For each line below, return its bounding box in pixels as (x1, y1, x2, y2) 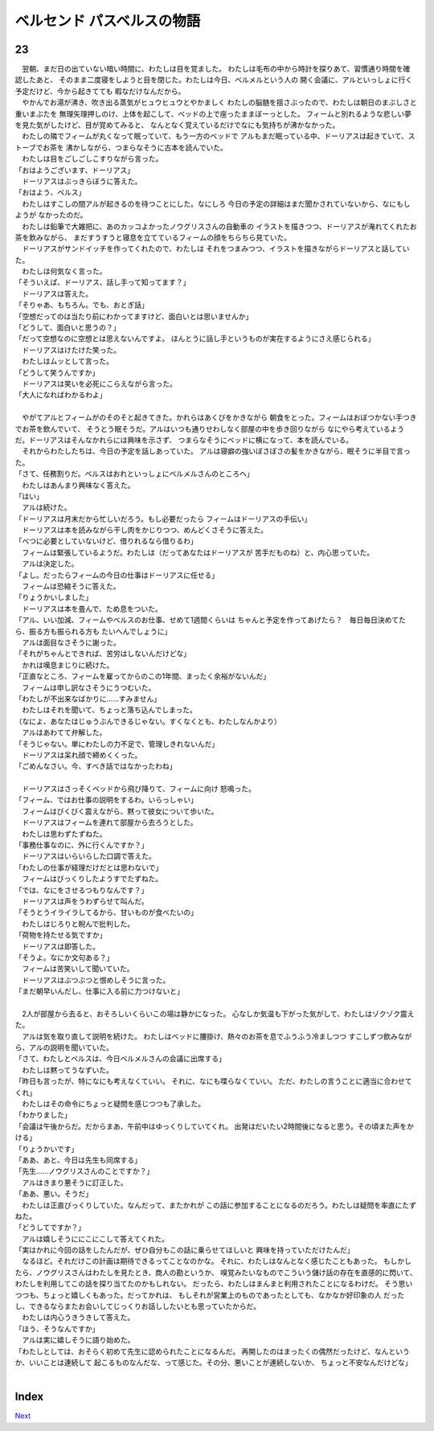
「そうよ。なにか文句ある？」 (14, 953, 114, 962)
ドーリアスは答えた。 (21, 289, 92, 298)
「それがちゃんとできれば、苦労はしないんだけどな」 (14, 649, 191, 658)
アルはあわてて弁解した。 (21, 728, 107, 737)
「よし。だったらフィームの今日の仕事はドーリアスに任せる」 (14, 570, 219, 580)
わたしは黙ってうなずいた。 (21, 1065, 114, 1075)
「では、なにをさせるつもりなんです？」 (14, 885, 149, 895)
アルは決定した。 (21, 559, 79, 568)
